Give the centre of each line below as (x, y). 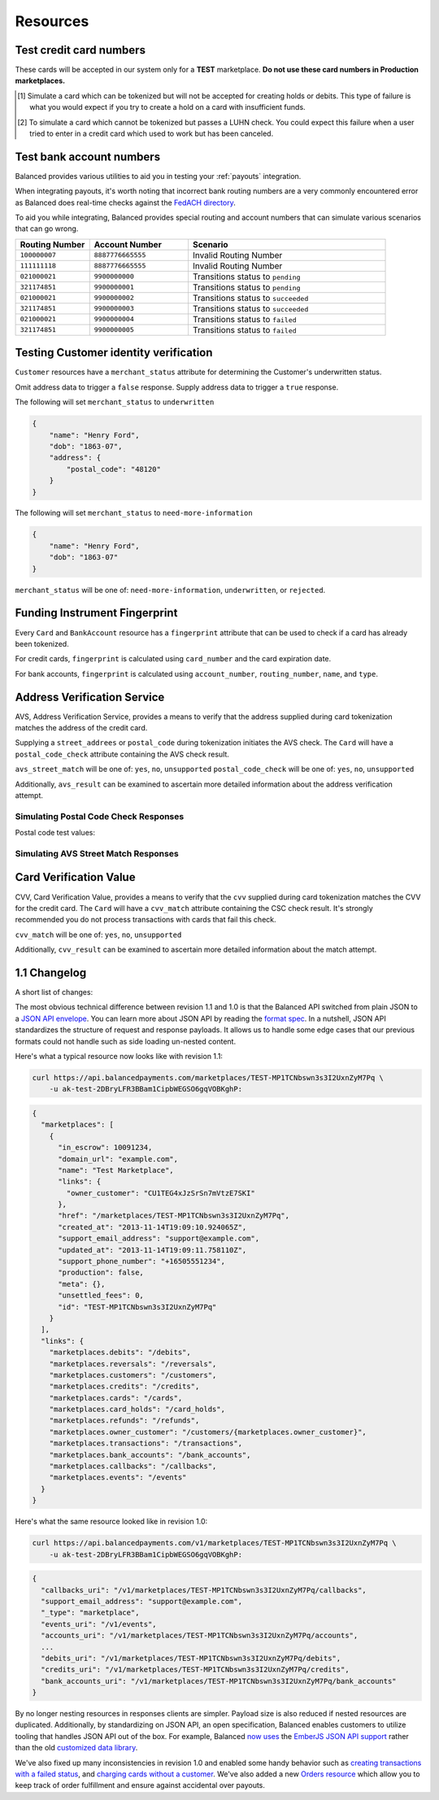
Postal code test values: (55, 833)
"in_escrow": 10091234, (105, 1148)
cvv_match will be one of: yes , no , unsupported (98, 935)
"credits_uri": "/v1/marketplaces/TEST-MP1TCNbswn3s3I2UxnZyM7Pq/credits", (195, 1670)
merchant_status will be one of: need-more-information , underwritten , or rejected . (170, 590)
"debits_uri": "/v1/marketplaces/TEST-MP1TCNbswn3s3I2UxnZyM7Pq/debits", (191, 1658)
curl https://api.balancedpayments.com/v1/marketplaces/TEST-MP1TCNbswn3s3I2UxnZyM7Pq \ (215, 1543)
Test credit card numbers (80, 50)
